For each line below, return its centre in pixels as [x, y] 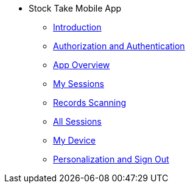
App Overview [82, 65]
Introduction [77, 27]
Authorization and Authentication [119, 46]
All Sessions [77, 121]
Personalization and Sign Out [111, 159]
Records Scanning [90, 103]
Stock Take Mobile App [75, 8]
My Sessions [79, 84]
